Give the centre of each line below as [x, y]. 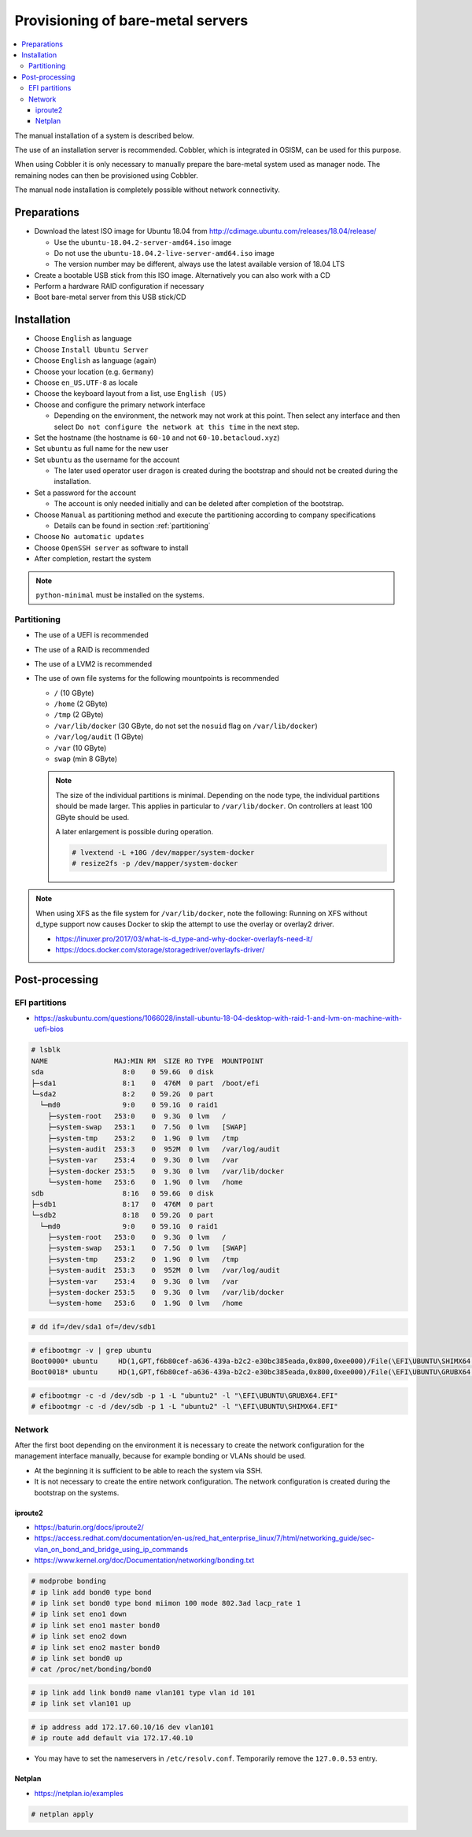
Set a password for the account [85, 493]
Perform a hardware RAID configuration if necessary [119, 286]
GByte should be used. [92, 817]
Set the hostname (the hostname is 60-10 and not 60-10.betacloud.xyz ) [157, 438]
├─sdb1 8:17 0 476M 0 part [122, 1204]
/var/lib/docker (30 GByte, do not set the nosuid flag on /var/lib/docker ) [186, 726]
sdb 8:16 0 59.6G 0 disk [122, 1193]
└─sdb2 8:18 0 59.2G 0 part [122, 1215]
